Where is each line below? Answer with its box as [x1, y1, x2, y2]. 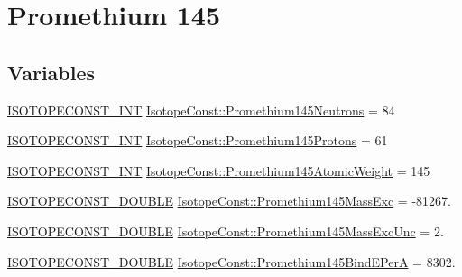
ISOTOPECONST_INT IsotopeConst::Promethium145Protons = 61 [7, 131, 388, 150]
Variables [7, 58, 96, 86]
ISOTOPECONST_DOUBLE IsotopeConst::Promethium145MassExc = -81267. [7, 191, 451, 210]
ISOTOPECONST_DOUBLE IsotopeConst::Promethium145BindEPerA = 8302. [7, 252, 456, 271]
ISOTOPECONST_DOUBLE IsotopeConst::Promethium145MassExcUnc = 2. [7, 221, 444, 240]
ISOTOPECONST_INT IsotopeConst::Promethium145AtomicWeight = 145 [7, 161, 430, 180]
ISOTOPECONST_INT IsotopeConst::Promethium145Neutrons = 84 [7, 100, 395, 119]
